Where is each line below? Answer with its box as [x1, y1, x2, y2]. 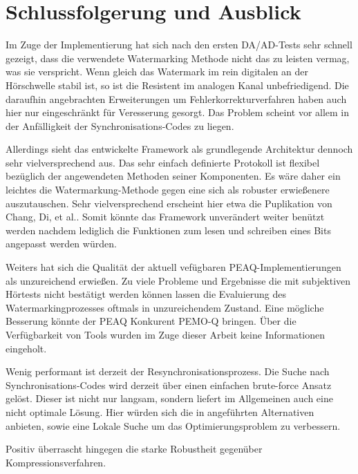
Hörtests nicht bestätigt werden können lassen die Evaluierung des [6, 287, 286, 301]
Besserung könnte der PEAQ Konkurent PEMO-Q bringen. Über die [6, 314, 296, 328]
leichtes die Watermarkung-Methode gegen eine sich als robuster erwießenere [6, 182, 330, 197]
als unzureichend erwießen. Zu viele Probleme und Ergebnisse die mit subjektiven [6, 273, 351, 287]
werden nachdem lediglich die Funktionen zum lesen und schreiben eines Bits [6, 222, 331, 237]
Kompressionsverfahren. [6, 455, 106, 469]
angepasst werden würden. [6, 236, 117, 251]
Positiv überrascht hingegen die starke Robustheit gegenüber [6, 442, 263, 456]
